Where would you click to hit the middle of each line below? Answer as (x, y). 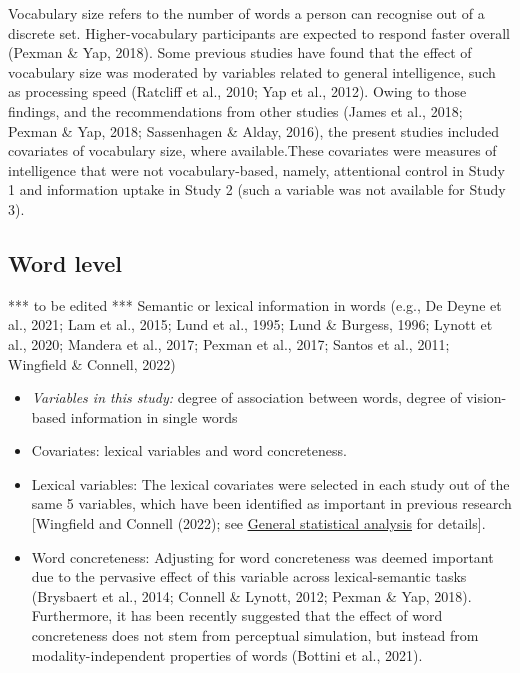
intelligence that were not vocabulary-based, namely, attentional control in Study (256, 169)
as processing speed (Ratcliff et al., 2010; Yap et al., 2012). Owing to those (237, 91)
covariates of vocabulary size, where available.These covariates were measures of (252, 150)
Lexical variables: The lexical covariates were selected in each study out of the (270, 483)
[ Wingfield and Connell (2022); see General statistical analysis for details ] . (258, 523)
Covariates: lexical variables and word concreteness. (189, 450)
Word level (65, 262)
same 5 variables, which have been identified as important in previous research (271, 503)
